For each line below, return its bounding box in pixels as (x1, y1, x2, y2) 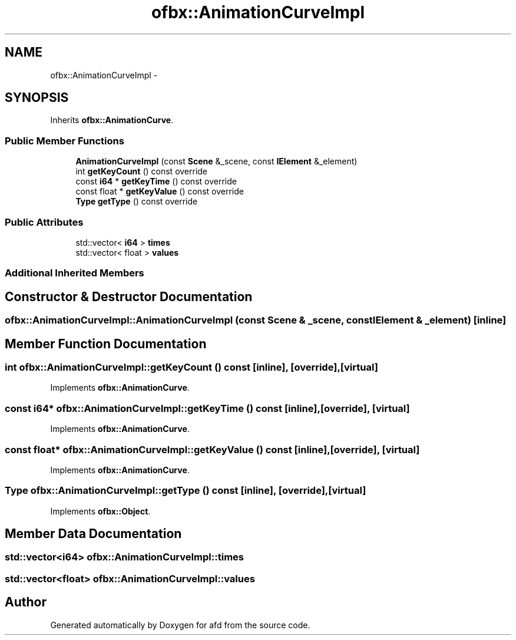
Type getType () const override (75, 196, 198, 207)
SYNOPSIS (5, 90, 69, 105)
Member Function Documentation (5, 336, 207, 351)
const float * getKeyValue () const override (75, 186, 244, 197)
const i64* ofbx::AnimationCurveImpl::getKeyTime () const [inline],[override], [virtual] (5, 402, 410, 414)
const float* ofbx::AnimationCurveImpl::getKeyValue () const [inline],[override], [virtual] (5, 443, 420, 456)
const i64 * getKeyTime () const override (75, 176, 237, 187)
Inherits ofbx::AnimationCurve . (50, 115, 174, 126)
